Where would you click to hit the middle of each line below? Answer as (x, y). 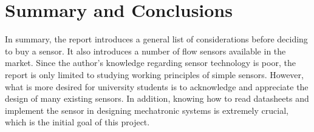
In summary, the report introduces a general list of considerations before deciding (156, 39)
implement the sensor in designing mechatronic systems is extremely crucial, (147, 110)
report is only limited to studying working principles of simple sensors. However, (154, 74)
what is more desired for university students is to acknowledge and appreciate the (157, 86)
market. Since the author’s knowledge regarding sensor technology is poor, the (150, 63)
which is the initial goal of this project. (77, 122)
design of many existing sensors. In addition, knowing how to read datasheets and (157, 98)
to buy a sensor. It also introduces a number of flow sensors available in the (145, 51)
